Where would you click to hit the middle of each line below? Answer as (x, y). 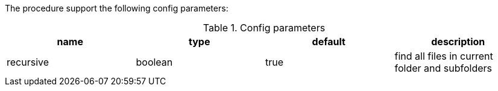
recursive (28, 62)
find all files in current (444, 56)
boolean (154, 62)
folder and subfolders (443, 68)
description (458, 42)
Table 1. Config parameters (264, 28)
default (329, 42)
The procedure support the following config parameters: (117, 8)
